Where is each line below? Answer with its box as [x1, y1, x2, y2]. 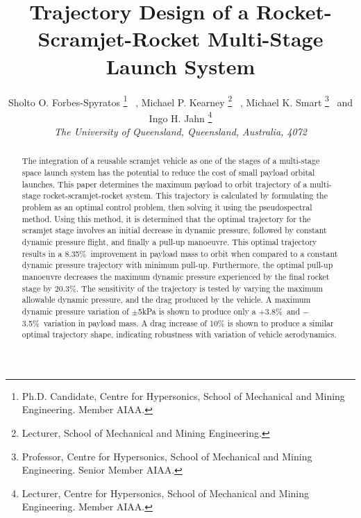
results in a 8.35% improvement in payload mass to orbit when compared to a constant [22, 247, 338, 259]
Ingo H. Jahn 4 [149, 108, 212, 125]
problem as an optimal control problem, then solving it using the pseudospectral [22, 201, 312, 213]
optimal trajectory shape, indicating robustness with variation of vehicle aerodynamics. [22, 328, 337, 340]
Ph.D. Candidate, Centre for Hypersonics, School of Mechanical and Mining [22, 388, 345, 403]
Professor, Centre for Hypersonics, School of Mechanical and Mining [22, 449, 312, 463]
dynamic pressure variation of [22, 305, 129, 317]
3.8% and [265, 305, 301, 317]
